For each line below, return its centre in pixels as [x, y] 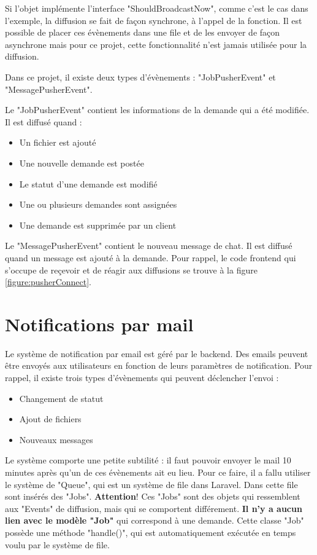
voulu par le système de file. [57, 544]
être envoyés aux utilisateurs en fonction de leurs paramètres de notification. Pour [159, 365]
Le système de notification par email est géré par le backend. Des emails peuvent [157, 353]
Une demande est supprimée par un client [98, 225]
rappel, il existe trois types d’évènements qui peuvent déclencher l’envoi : [142, 377]
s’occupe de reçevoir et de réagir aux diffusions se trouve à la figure [131, 270]
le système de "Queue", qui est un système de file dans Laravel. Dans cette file [151, 484]
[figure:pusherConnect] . [48, 282]
